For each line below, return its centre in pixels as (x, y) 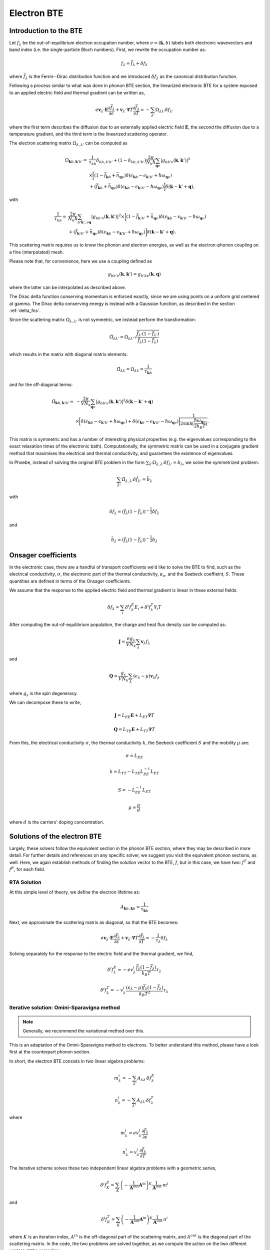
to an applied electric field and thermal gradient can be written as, (77, 92)
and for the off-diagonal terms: (41, 384)
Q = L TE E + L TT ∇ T (134, 730)
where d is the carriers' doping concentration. (57, 822)
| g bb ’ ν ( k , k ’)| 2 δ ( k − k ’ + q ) (124, 402)
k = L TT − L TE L (126, 772)
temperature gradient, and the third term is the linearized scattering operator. (88, 134)
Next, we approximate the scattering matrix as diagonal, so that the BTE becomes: (94, 922)
